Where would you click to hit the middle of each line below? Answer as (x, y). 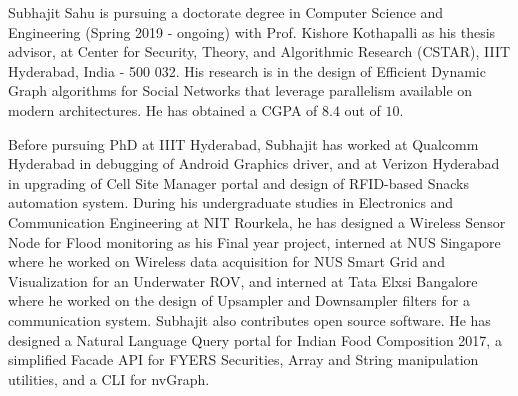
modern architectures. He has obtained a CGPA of (163, 109)
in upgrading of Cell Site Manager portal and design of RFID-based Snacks (239, 182)
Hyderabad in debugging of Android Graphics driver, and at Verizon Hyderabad (254, 163)
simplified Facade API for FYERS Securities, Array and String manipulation (243, 359)
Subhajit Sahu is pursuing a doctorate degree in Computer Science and (226, 12)
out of (362, 109)
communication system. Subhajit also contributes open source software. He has (249, 319)
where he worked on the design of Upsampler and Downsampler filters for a (239, 300)
